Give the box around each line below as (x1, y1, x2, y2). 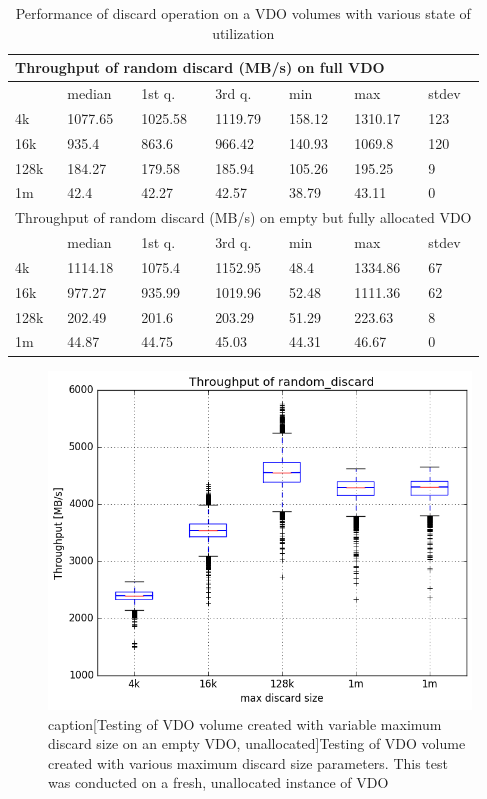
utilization (212, 22, 275, 43)
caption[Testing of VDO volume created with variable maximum (48, 713, 442, 734)
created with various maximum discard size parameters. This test (48, 752, 448, 773)
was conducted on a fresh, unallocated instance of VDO (48, 772, 389, 793)
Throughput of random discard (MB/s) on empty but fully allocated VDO (15, 207, 472, 228)
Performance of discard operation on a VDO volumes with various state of (15, 3, 471, 23)
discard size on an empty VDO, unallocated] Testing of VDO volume (48, 733, 466, 754)
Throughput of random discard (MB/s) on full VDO (15, 57, 385, 78)
